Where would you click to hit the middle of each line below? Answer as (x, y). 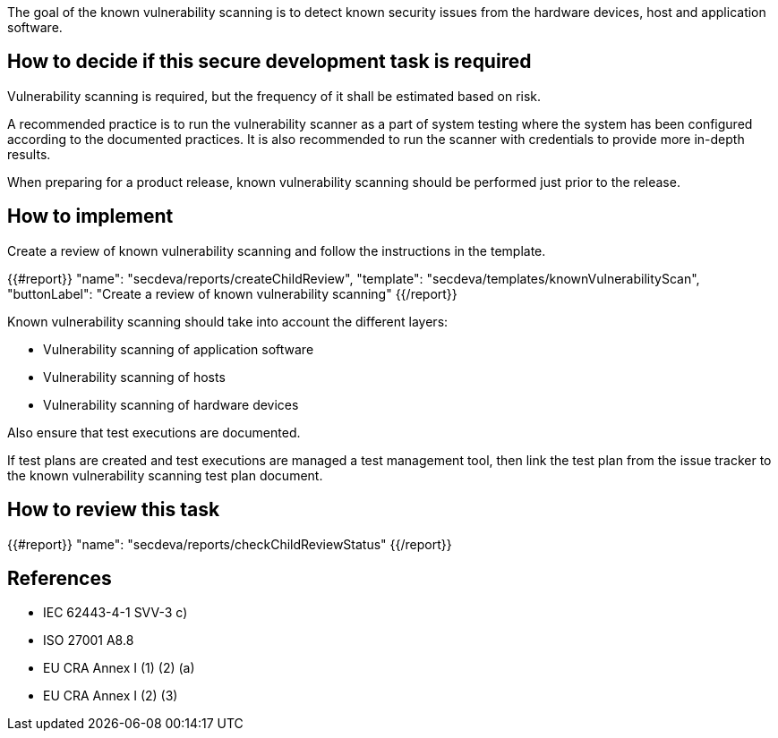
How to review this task (114, 510)
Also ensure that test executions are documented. (154, 432)
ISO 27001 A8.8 (89, 640)
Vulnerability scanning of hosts (134, 377)
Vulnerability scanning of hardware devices (171, 404)
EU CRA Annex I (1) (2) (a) (119, 668)
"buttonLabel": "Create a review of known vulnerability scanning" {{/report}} (232, 293)
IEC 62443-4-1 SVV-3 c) (115, 613)
